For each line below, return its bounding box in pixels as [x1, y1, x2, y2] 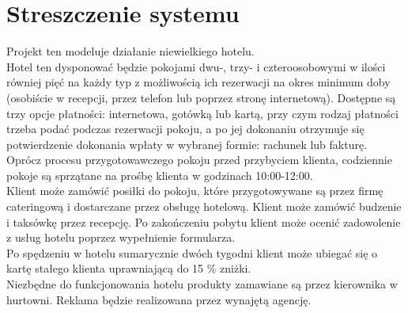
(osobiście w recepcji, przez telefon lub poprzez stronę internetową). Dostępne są [6, 89, 396, 105]
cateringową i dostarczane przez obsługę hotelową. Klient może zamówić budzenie [6, 198, 402, 215]
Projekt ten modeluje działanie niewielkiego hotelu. [6, 43, 255, 59]
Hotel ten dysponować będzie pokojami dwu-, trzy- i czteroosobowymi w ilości [6, 58, 386, 74]
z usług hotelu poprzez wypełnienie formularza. [6, 229, 236, 246]
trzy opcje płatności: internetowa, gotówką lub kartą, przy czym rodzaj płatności [6, 105, 399, 121]
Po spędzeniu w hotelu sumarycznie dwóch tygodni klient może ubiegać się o [6, 244, 378, 261]
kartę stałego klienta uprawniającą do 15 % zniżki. [6, 260, 251, 277]
